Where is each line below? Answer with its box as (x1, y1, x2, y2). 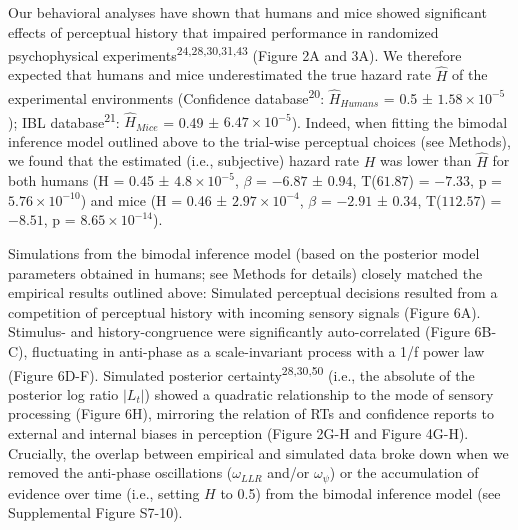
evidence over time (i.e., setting (8, 482, 200, 503)
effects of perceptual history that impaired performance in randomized (8, 21, 439, 42)
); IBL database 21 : (8, 108, 120, 132)
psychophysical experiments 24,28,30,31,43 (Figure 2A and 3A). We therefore (8, 42, 462, 65)
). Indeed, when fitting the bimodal (291, 111, 508, 132)
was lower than (379, 150, 472, 171)
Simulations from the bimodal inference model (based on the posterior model (8, 242, 480, 263)
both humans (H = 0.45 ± (8, 170, 170, 191)
